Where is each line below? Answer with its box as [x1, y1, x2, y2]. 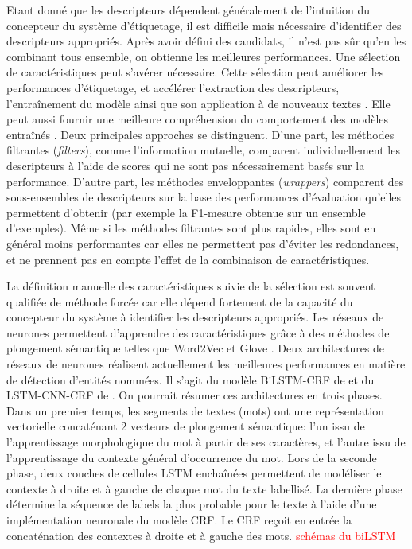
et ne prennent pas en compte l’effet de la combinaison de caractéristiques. [6, 251, 370, 267]
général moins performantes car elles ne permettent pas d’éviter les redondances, [6, 235, 399, 251]
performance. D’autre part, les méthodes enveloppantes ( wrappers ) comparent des [6, 173, 404, 189]
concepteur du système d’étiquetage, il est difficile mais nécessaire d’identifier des [6, 17, 402, 33]
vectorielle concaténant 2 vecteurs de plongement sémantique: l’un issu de [6, 418, 365, 434]
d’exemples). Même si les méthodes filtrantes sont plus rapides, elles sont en [6, 220, 376, 236]
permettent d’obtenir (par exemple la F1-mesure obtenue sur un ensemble [6, 204, 366, 220]
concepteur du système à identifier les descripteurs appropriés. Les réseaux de [6, 309, 384, 325]
